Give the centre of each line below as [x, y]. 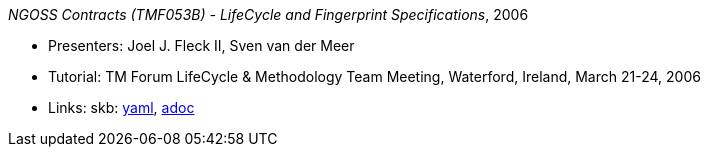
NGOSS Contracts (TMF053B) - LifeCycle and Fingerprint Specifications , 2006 [268, 14]
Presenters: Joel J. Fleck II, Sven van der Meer [201, 45]
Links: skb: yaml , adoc [121, 107]
